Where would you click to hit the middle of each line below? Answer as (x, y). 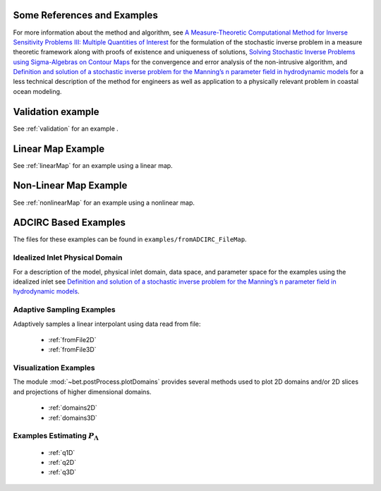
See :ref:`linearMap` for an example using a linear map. (93, 165)
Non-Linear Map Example (70, 186)
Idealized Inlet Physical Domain (68, 257)
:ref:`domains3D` (73, 418)
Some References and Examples (85, 15)
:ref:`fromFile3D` (72, 350)
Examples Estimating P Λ (56, 437)
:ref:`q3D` (62, 472)
